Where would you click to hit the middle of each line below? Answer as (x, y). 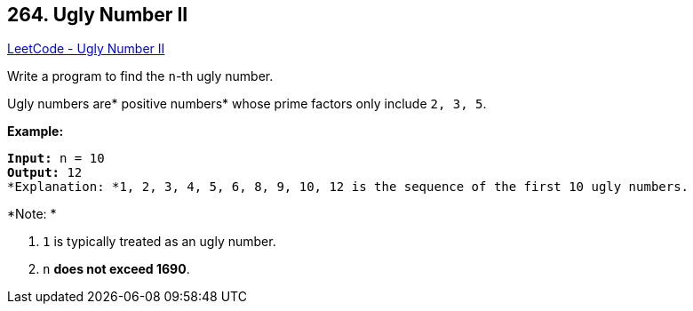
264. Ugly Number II (98, 15)
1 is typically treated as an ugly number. (159, 242)
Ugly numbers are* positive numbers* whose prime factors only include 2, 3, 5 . (247, 104)
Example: (36, 132)
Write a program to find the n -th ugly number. (140, 76)
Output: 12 (45, 173)
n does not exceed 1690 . (116, 269)
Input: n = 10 (56, 159)
